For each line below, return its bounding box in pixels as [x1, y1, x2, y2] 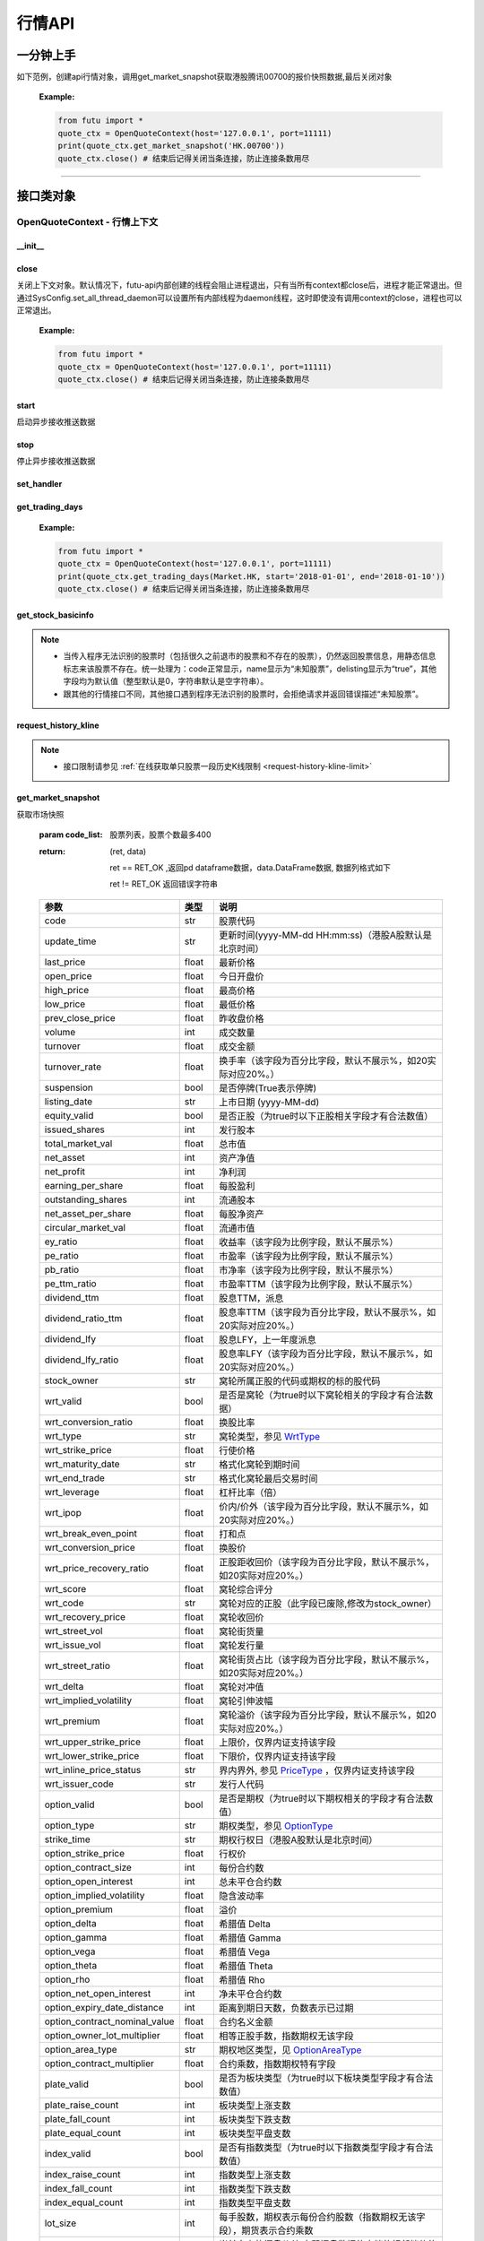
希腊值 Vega [219, 1945, 271, 1958]
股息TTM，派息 [219, 1292, 284, 1304]
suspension [44, 1081, 94, 1094]
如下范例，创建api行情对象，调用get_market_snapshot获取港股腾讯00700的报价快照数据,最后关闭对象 [16, 72, 393, 82]
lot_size [44, 2217, 76, 2229]
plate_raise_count [44, 2098, 119, 2111]
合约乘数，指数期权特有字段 [219, 2057, 336, 2070]
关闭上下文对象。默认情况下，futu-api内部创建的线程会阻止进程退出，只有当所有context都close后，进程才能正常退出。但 [16, 280, 462, 290]
